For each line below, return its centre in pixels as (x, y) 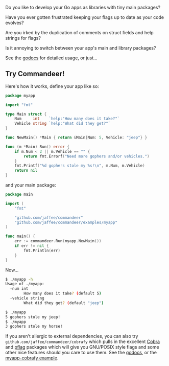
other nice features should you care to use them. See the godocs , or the (81, 353)
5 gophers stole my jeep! (33, 317)
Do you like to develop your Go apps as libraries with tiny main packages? (83, 7)
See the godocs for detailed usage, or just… (52, 58)
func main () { (20, 236)
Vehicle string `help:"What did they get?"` (63, 124)
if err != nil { (32, 246)
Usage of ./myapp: (25, 284)
